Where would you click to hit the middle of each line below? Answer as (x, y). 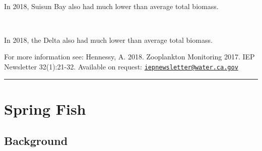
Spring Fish (45, 108)
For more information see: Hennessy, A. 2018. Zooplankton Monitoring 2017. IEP (129, 57)
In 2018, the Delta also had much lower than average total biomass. (108, 40)
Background (36, 141)
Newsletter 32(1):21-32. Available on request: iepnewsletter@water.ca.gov (121, 66)
